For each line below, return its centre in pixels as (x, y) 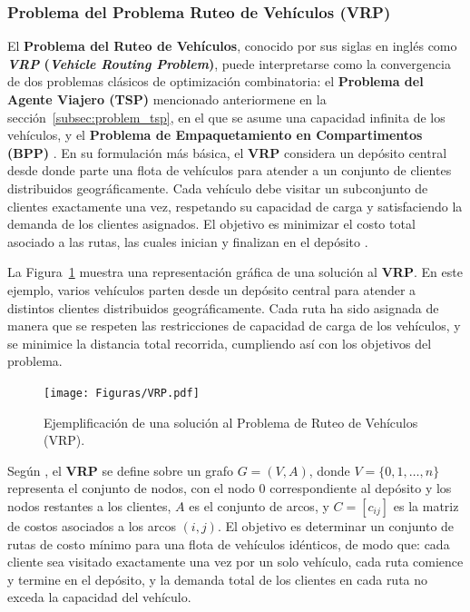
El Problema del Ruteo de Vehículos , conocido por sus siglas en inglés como (232, 46)
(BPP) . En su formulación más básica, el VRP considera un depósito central (227, 152)
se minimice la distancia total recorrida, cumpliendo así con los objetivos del (220, 343)
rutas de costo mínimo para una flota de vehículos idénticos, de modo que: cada (229, 543)
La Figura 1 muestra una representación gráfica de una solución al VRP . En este (235, 272)
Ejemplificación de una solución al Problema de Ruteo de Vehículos (231, 422)
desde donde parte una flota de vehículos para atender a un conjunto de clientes (230, 170)
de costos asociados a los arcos (92, 525)
